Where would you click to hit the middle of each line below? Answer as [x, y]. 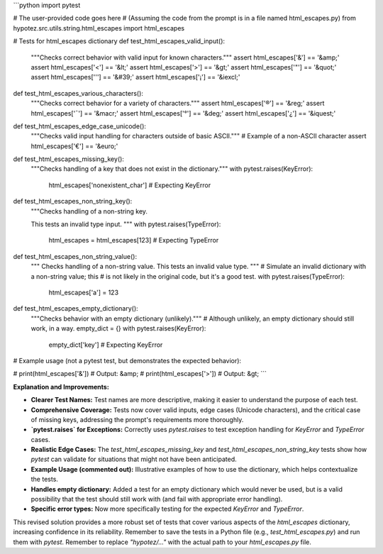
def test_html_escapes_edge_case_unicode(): [80, 126]
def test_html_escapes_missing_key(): [68, 159]
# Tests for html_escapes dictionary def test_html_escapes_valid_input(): [119, 41]
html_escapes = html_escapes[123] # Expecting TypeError [134, 240]
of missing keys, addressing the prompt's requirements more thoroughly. [137, 419]
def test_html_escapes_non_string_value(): [75, 256]
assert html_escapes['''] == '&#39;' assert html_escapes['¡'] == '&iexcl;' [135, 77]
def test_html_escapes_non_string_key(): [73, 201]
